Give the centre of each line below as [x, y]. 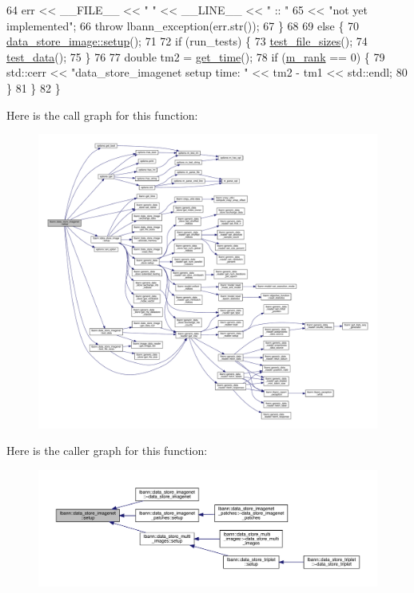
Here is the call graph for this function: [102, 115]
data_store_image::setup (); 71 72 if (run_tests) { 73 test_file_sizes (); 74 [187, 41]
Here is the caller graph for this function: [107, 451]
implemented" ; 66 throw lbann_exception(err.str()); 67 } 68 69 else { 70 [183, 25]
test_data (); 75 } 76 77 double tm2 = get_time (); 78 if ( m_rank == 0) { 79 [196, 56]
